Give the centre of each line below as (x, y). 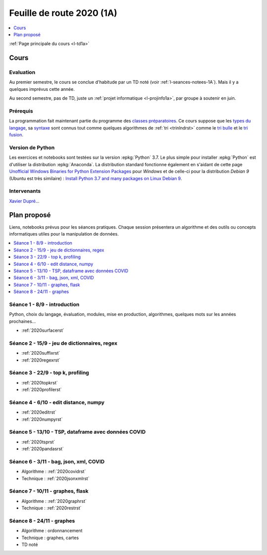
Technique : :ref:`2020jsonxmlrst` (56, 478)
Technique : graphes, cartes (50, 538)
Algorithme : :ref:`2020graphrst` (54, 501)
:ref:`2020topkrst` (40, 382)
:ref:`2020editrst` (39, 412)
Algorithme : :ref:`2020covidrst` (54, 472)
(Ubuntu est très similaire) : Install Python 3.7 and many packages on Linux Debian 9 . (96, 178)
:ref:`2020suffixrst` (41, 353)
